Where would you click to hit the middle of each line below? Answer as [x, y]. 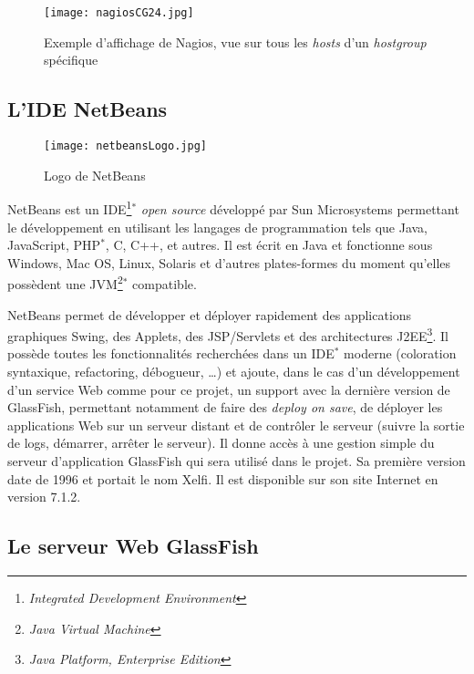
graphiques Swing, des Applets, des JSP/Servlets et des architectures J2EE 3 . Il [228, 334]
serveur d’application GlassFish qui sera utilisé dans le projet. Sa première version [237, 460]
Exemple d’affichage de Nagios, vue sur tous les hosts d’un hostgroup [235, 41]
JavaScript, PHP [54, 245]
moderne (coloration [400, 353]
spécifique [71, 60]
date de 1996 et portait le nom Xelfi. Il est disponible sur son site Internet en [223, 478]
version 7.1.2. [44, 497]
